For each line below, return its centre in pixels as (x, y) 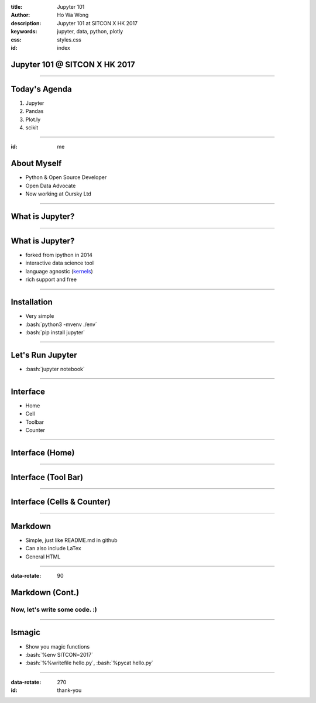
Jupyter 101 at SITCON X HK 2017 (97, 23)
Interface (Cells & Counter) (61, 501)
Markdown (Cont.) (45, 592)
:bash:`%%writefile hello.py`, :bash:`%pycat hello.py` (89, 663)
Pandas (35, 111)
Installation (32, 302)
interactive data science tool (59, 263)
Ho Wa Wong (73, 15)
